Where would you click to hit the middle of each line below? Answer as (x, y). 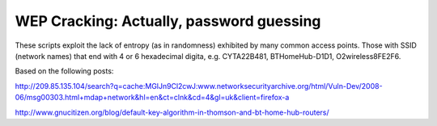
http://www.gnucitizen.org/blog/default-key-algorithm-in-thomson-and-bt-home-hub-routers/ (172, 112)
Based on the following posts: (64, 71)
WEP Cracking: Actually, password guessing (168, 21)
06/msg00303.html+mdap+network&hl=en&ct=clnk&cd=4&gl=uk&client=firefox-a (152, 98)
